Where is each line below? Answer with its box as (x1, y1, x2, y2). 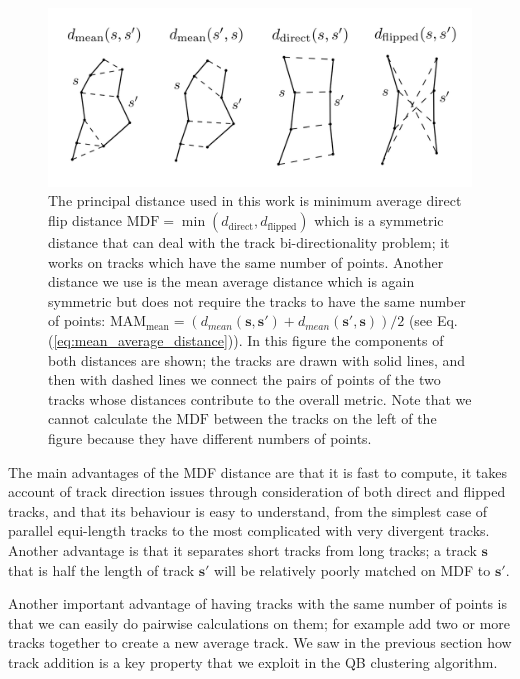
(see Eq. (408, 310, 458, 331)
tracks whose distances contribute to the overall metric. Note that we (48, 388, 472, 409)
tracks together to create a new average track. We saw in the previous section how (8, 632, 512, 653)
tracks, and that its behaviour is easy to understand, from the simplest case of (8, 500, 488, 521)
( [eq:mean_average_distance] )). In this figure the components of (48, 330, 444, 351)
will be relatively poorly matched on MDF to (214, 559, 491, 580)
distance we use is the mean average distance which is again (48, 271, 415, 292)
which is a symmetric (314, 210, 444, 231)
